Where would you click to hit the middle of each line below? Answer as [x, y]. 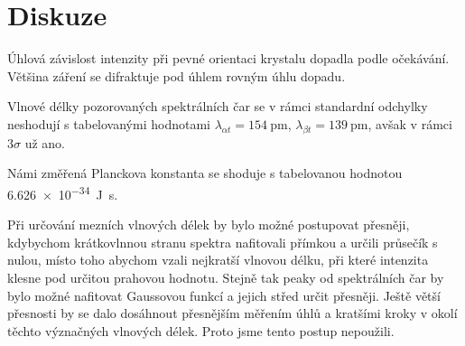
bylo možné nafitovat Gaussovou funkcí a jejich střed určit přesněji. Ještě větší [224, 295]
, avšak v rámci [410, 123]
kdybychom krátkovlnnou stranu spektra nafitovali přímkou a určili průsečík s [223, 242]
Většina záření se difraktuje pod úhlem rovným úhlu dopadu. [177, 75]
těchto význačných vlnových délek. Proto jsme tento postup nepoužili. [201, 330]
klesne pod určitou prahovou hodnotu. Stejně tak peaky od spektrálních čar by [226, 277]
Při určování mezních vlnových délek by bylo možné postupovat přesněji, [209, 224]
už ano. [45, 142]
